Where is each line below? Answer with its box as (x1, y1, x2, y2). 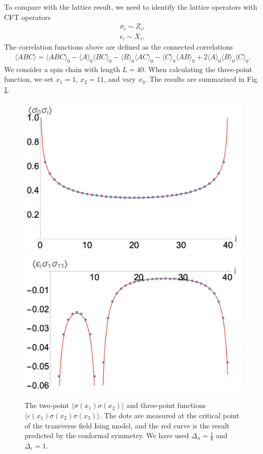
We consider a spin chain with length (4, 63, 120, 74)
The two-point (25, 400, 69, 411)
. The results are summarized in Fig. (145, 74, 259, 84)
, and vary (104, 74, 136, 84)
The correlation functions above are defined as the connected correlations (4, 41, 233, 52)
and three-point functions (126, 400, 206, 411)
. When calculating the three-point (144, 63, 252, 74)
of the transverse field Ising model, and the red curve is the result (25, 420, 230, 430)
